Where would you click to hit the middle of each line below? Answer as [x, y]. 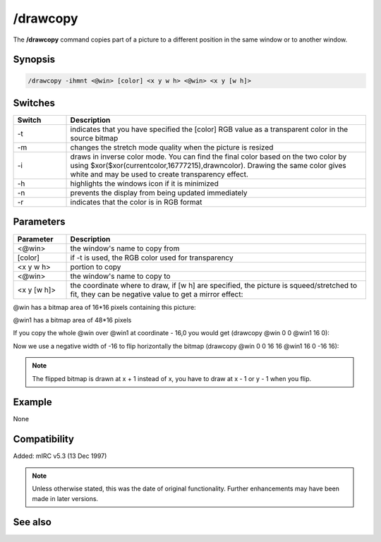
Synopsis [34, 60]
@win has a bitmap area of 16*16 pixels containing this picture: [105, 307]
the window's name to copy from [125, 248]
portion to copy [96, 267]
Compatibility [43, 439]
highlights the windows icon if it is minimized [144, 183]
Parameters [39, 222]
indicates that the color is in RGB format [136, 203]
